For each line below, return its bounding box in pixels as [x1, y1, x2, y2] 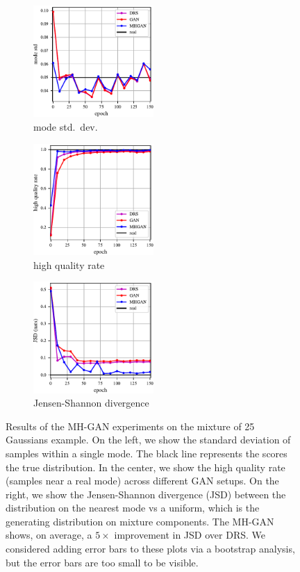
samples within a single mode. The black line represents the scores [6, 446, 287, 460]
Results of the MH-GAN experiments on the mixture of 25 [6, 418, 255, 433]
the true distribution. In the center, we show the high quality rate [6, 459, 285, 474]
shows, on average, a [6, 528, 92, 542]
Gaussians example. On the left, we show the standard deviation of [6, 432, 291, 447]
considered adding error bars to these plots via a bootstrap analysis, [6, 541, 295, 556]
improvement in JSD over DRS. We [114, 528, 265, 542]
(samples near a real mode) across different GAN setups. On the [6, 473, 279, 488]
